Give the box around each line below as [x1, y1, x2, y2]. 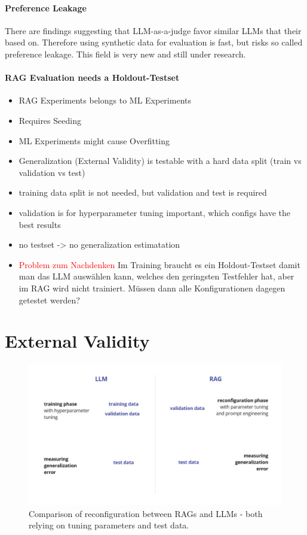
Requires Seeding [19, 114, 81, 126]
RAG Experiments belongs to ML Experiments [19, 94, 191, 107]
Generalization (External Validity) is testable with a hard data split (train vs [19, 154, 302, 167]
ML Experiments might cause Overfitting [19, 134, 170, 147]
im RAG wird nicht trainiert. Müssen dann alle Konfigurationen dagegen [19, 281, 285, 294]
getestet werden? [19, 293, 80, 306]
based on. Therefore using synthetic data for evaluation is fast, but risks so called [5, 36, 303, 48]
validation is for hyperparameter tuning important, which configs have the [19, 206, 291, 218]
